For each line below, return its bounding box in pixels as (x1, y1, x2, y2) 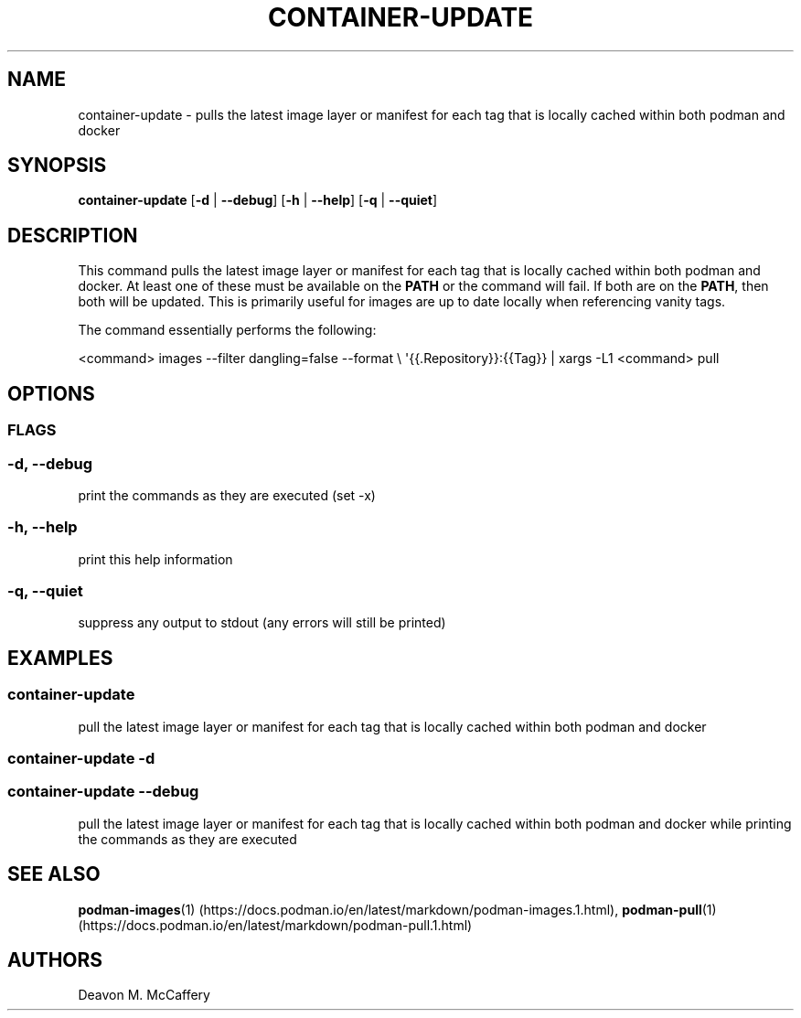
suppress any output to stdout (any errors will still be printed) (78, 615, 446, 631)
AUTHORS (7, 948, 103, 971)
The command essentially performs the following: (78, 322, 377, 338)
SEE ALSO (7, 863, 101, 886)
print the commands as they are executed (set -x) (78, 487, 376, 503)
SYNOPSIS (7, 154, 107, 177)
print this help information (78, 551, 233, 567)
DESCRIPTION (7, 223, 138, 247)
